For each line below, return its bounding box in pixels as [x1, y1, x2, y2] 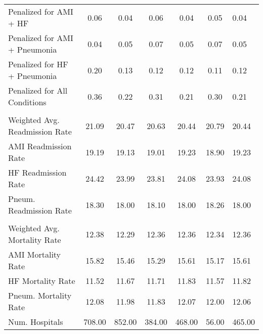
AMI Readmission [8, 140, 72, 152]
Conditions [8, 96, 47, 108]
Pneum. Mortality [8, 289, 72, 301]
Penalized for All [8, 85, 68, 96]
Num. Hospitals [8, 316, 63, 327]
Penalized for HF [8, 58, 68, 70]
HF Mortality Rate [8, 275, 75, 286]
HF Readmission [8, 166, 67, 178]
